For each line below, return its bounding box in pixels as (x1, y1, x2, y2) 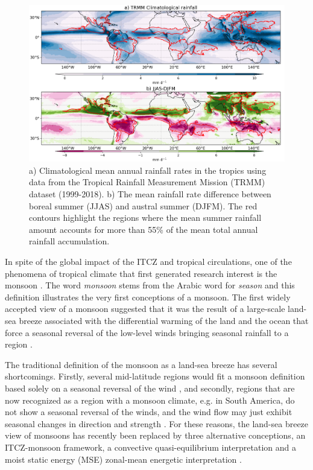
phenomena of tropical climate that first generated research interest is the (5, 267, 277, 279)
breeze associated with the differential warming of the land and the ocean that (19, 314, 309, 326)
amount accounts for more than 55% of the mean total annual (29, 223, 258, 235)
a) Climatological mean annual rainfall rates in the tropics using (29, 164, 267, 176)
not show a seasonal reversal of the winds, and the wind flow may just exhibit (5, 405, 292, 418)
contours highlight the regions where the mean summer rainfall (29, 211, 262, 224)
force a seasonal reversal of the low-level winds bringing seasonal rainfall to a (5, 326, 289, 338)
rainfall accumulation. (29, 235, 110, 247)
